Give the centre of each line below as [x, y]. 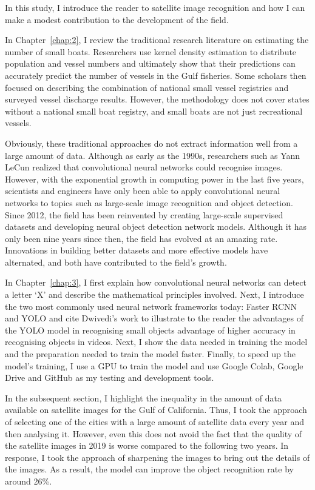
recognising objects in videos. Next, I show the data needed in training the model [156, 342]
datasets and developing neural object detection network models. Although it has [156, 227]
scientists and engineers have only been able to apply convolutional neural [143, 191]
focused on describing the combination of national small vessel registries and [147, 87]
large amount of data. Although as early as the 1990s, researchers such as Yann [153, 155]
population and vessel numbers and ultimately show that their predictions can [150, 63]
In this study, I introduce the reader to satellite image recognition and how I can [155, 7]
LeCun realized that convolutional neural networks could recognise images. [144, 167]
